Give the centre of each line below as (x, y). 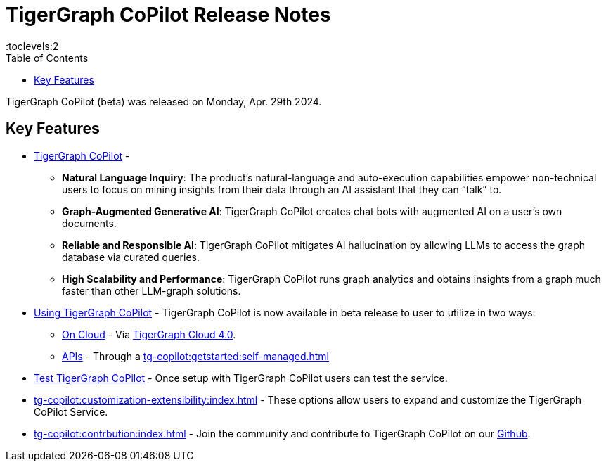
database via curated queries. (131, 257)
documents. (89, 223)
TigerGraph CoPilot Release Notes (168, 15)
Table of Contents (47, 58)
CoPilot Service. (71, 411)
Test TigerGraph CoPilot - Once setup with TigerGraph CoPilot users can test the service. (241, 378)
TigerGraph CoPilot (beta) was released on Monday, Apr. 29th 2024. (164, 101)
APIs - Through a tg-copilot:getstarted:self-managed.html (196, 356)
